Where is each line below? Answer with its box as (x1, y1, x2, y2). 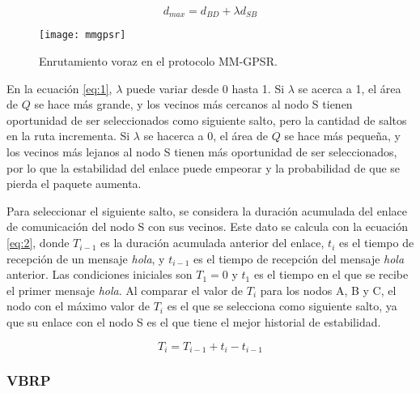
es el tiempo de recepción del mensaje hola (193, 250, 405, 267)
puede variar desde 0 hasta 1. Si (126, 79, 285, 96)
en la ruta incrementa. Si (6, 127, 130, 144)
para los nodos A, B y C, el (260, 281, 397, 298)
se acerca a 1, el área (298, 79, 401, 96)
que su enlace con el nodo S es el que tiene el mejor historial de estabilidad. (6, 314, 381, 331)
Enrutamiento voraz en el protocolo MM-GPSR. (39, 53, 278, 70)
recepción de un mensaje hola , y (6, 250, 165, 267)
